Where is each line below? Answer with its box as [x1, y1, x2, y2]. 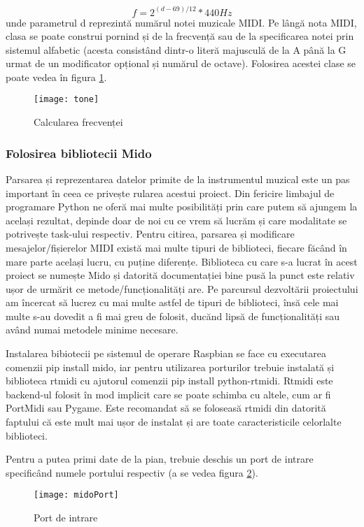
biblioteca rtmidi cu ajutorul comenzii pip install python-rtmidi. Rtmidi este [6, 373, 333, 388]
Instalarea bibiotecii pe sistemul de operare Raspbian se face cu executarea [6, 346, 327, 361]
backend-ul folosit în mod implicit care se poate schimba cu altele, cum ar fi [6, 387, 331, 401]
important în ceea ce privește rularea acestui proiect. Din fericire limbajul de [6, 185, 335, 200]
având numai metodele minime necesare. [6, 322, 178, 337]
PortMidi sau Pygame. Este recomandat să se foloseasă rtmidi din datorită [6, 400, 326, 415]
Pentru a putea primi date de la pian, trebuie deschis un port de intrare [6, 452, 314, 466]
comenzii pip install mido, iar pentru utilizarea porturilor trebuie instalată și [6, 359, 335, 374]
